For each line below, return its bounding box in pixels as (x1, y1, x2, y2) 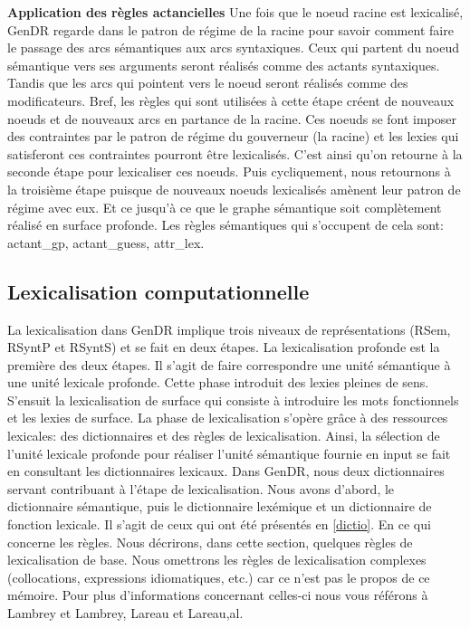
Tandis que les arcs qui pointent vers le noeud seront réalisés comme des (7, 73, 408, 92)
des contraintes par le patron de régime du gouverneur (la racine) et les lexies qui (7, 127, 459, 146)
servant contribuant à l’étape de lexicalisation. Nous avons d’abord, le (7, 479, 395, 498)
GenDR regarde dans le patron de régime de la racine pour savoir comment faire (7, 20, 454, 39)
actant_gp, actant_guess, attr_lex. (7, 233, 205, 252)
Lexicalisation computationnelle (7, 277, 310, 305)
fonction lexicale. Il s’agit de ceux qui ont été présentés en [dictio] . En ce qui (7, 515, 431, 534)
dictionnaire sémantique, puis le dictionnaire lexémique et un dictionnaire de (7, 497, 432, 516)
